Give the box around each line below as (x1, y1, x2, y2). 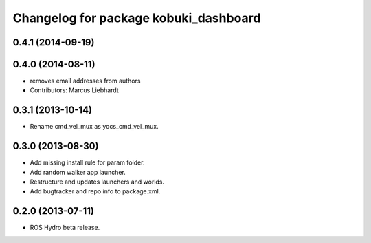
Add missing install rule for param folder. (30, 158, 145, 167)
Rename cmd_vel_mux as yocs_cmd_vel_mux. (30, 123, 159, 131)
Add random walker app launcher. (30, 168, 126, 176)
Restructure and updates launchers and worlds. (30, 178, 165, 186)
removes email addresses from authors (30, 76, 141, 85)
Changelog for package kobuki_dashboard (12, 10, 261, 25)
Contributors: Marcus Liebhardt (30, 86, 120, 94)
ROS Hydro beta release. (30, 224, 100, 232)
